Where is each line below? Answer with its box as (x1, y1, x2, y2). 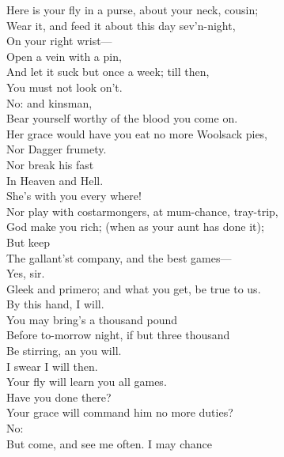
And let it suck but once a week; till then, (6, 63, 210, 80)
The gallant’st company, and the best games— (6, 249, 232, 266)
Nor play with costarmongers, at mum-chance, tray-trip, (6, 202, 278, 219)
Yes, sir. (6, 265, 45, 281)
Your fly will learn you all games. (6, 373, 167, 390)
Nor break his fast (6, 156, 94, 172)
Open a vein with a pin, (6, 47, 122, 64)
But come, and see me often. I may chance (6, 435, 212, 451)
